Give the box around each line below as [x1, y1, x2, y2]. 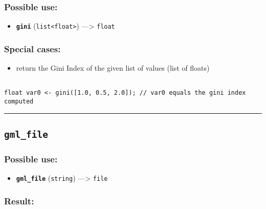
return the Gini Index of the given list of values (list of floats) [16, 62, 210, 73]
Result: [4, 194, 34, 207]
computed [4, 98, 34, 105]
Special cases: [4, 42, 61, 55]
